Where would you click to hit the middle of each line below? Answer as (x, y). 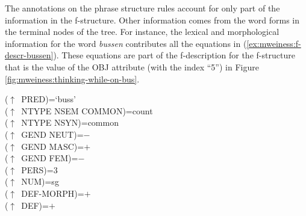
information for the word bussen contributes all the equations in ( (126, 43)
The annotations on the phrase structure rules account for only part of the (142, 8)
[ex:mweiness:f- (274, 43)
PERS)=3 (39, 169)
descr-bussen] (29, 55)
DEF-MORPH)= (53, 193)
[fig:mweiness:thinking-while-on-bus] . (72, 79)
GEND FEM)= (50, 158)
